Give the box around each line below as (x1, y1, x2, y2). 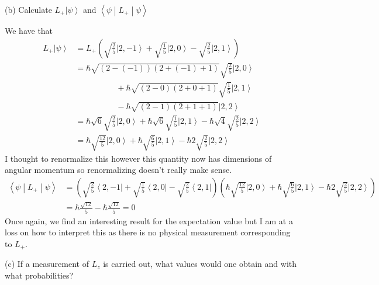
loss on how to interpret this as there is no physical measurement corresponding (5, 226, 291, 238)
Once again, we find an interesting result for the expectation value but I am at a (5, 214, 293, 227)
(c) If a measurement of (5, 258, 89, 270)
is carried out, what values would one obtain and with (103, 258, 297, 270)
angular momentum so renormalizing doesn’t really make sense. (5, 164, 232, 176)
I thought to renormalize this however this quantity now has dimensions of (5, 152, 272, 164)
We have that (5, 25, 53, 36)
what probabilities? (5, 269, 74, 281)
